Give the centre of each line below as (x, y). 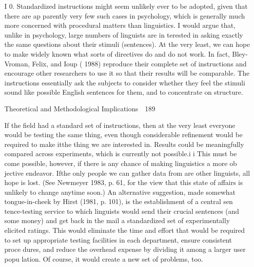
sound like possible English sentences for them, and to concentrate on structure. (124, 92)
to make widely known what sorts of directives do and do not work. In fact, (117, 53)
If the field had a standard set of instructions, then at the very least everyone (120, 125)
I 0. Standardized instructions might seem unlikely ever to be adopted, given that (126, 6)
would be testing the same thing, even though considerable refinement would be (124, 134)
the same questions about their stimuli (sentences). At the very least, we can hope (127, 44)
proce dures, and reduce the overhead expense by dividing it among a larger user (125, 249)
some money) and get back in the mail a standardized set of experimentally (117, 220)
